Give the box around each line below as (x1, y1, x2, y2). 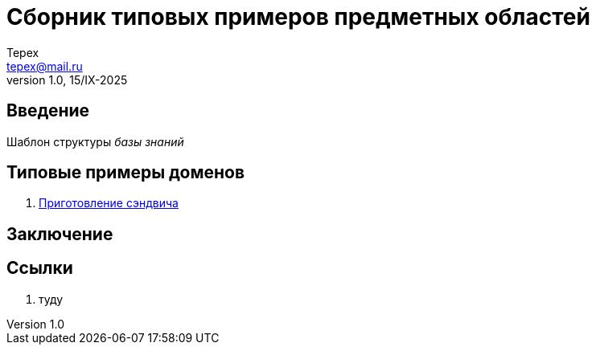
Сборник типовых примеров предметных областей (6, 3, 590, 31)
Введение (6, 100, 90, 121)
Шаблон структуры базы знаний (6, 134, 184, 149)
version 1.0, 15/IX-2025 (6, 72, 128, 87)
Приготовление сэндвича (39, 196, 179, 210)
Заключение (6, 223, 113, 244)
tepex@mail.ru (6, 59, 83, 73)
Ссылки (6, 258, 73, 279)
